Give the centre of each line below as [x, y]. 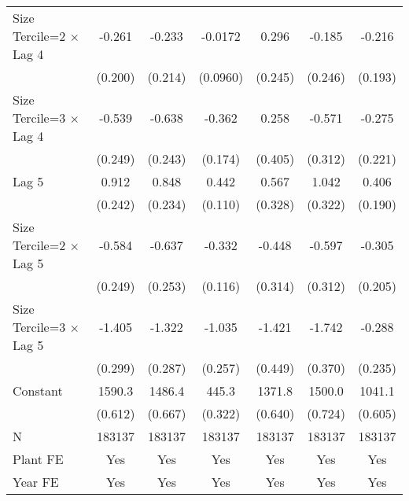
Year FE [36, 482]
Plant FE [38, 459]
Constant [38, 390]
